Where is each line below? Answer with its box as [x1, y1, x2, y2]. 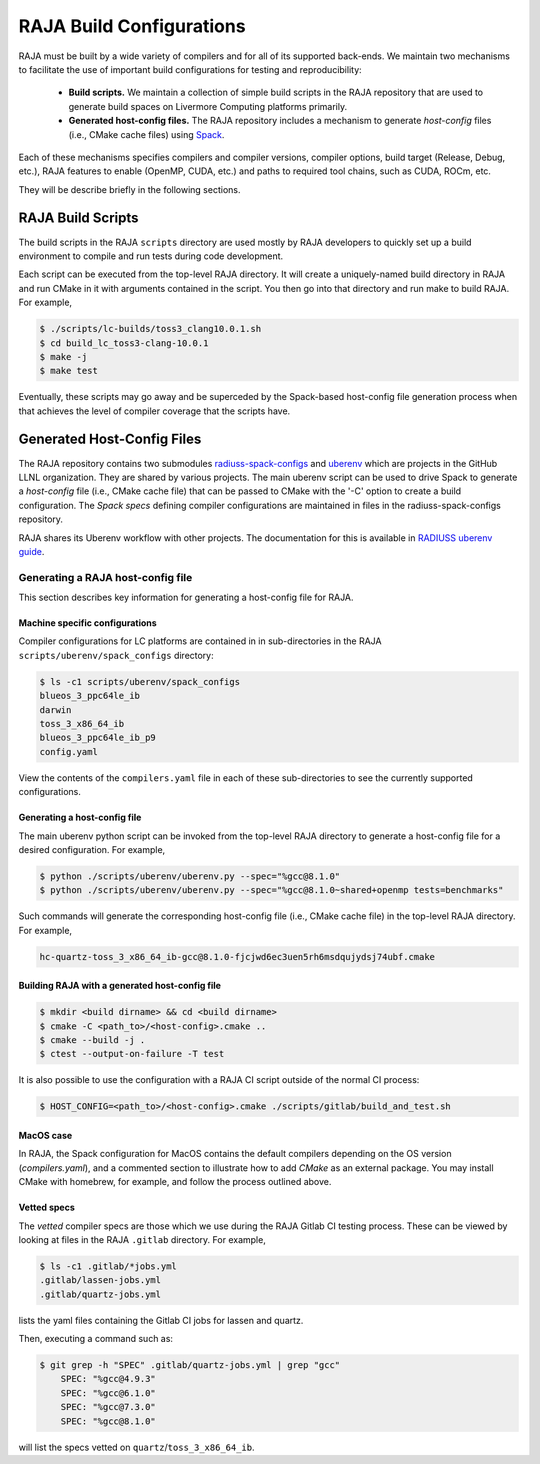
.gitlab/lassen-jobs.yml [39, 1275, 162, 1286]
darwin [39, 704, 72, 715]
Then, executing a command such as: [18, 1333, 174, 1345]
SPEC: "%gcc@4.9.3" [60, 1373, 157, 1385]
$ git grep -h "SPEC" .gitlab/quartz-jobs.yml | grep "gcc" [39, 1360, 341, 1371]
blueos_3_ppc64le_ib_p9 [39, 732, 157, 744]
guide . [18, 545, 45, 557]
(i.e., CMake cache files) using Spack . [68, 128, 225, 140]
